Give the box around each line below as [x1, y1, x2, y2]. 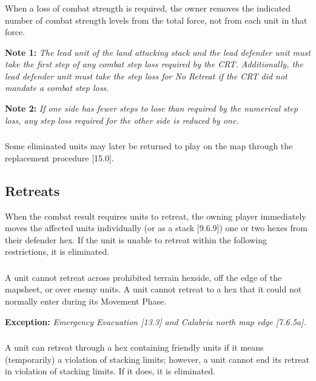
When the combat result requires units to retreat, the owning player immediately [5, 209, 306, 222]
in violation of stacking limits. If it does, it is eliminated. [5, 365, 215, 377]
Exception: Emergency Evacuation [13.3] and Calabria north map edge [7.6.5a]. [5, 315, 306, 328]
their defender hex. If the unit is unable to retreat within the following [5, 233, 267, 246]
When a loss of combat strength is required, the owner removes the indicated [5, 1, 291, 14]
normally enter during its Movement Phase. [5, 295, 167, 308]
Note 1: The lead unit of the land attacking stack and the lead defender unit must [5, 46, 311, 58]
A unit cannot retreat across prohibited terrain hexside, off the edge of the [5, 271, 282, 283]
